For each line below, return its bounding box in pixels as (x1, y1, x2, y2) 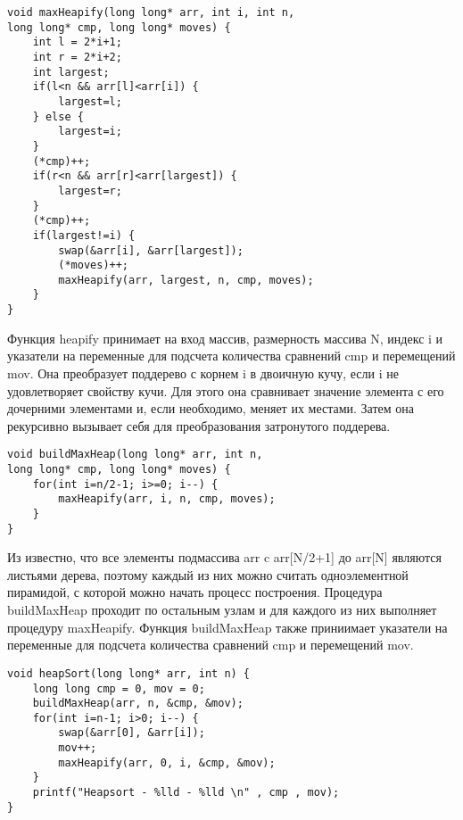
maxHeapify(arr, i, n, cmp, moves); (58, 493, 276, 506)
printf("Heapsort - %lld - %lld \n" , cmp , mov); (32, 786, 340, 799)
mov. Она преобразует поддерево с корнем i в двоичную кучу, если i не (7, 363, 399, 382)
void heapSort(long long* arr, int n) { (7, 667, 251, 680)
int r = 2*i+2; (32, 50, 122, 63)
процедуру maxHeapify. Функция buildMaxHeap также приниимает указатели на (7, 617, 448, 636)
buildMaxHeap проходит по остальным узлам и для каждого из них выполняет (7, 601, 437, 619)
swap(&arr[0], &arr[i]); (58, 726, 205, 740)
